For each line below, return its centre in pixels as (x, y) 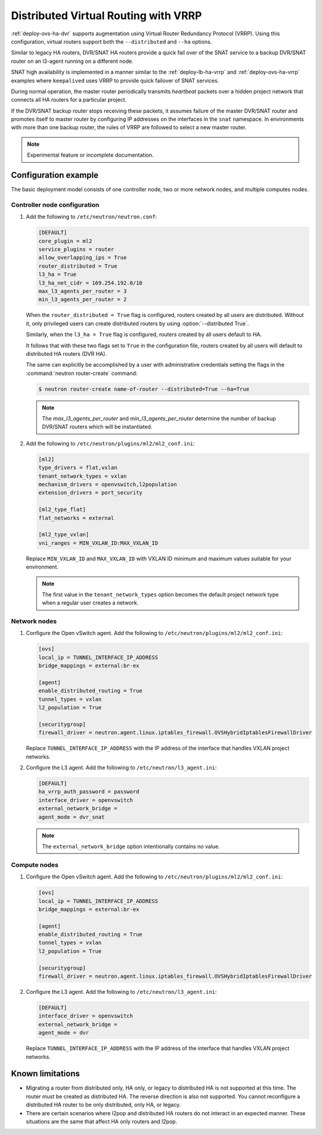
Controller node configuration (55, 205)
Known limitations (45, 1074)
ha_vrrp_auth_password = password (89, 792)
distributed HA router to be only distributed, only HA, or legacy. (103, 1105)
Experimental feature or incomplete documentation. (90, 155)
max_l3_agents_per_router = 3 (83, 291)
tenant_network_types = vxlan (83, 476)
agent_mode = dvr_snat (72, 817)
